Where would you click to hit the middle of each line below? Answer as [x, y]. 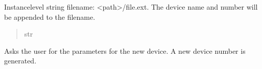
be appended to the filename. [50, 16]
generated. [20, 61]
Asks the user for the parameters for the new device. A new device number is [125, 50]
